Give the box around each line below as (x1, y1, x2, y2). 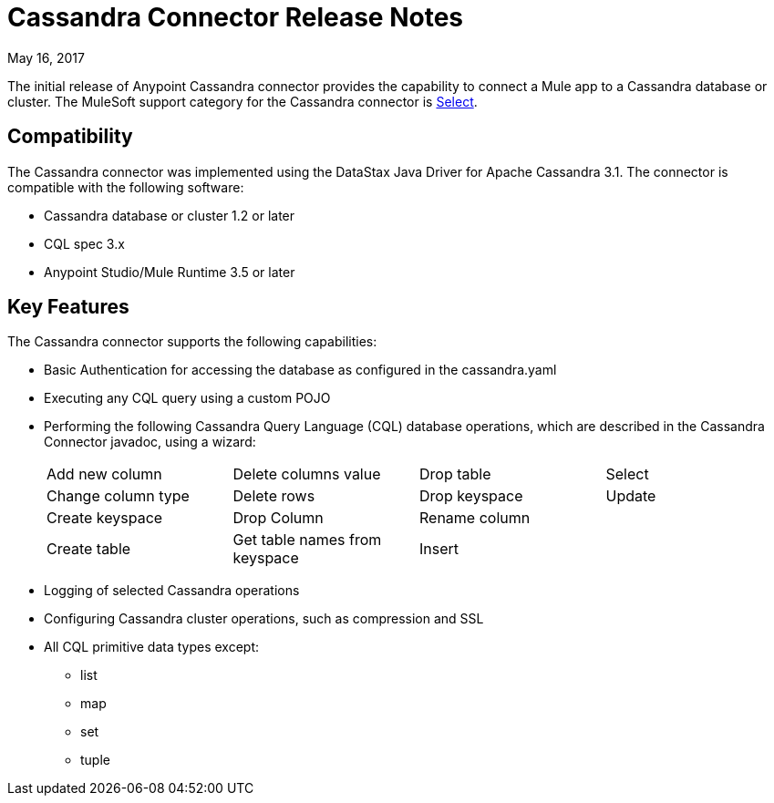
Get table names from (232, 530, 382, 550)
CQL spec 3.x (44, 235, 125, 252)
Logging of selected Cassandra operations (44, 582, 300, 599)
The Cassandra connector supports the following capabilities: (7, 334, 377, 350)
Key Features (7, 295, 129, 319)
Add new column (46, 465, 162, 484)
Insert (419, 540, 459, 559)
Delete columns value (232, 465, 381, 484)
